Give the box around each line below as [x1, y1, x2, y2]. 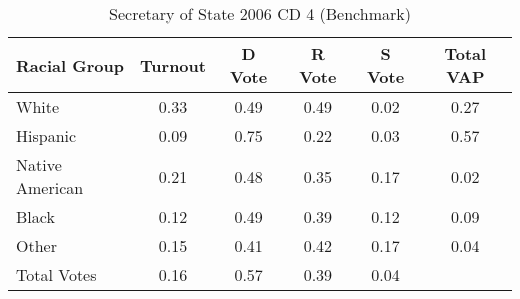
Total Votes [16, 263, 97, 286]
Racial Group [16, 53, 124, 77]
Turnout [140, 53, 206, 77]
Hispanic [16, 124, 77, 147]
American [16, 176, 84, 199]
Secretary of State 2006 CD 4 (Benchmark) [109, 2, 411, 25]
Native [16, 153, 62, 176]
